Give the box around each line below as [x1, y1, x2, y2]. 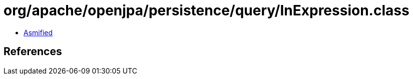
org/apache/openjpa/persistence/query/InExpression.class [4, 2, 409, 19]
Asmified [24, 28, 53, 37]
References [4, 45, 62, 58]
